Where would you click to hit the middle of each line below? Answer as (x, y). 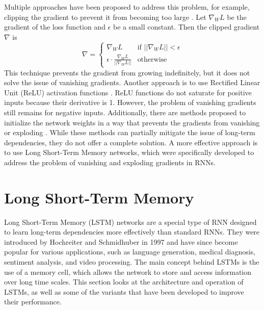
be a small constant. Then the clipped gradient (186, 27)
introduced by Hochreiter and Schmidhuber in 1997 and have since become (121, 241)
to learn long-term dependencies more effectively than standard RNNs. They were (132, 232)
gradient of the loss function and (55, 27)
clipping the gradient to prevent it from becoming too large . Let (105, 17)
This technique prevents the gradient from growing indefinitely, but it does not (127, 72)
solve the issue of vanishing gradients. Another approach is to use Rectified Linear (132, 82)
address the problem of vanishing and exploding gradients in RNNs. (110, 162)
